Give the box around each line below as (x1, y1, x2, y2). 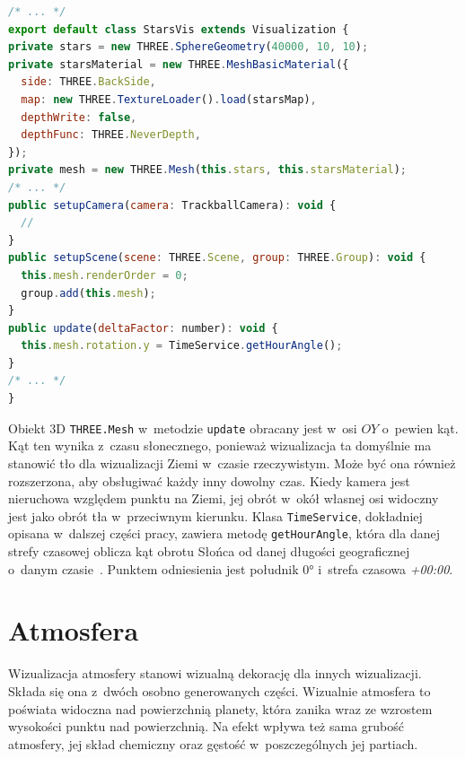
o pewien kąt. (382, 418, 459, 437)
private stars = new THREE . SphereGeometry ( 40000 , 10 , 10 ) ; (8, 40, 369, 54)
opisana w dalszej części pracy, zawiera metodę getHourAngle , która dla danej (8, 524, 440, 543)
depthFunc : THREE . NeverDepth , (21, 128, 201, 142)
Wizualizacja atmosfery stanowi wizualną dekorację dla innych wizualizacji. (8, 664, 422, 683)
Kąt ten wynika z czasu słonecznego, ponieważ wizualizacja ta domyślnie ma (8, 436, 432, 455)
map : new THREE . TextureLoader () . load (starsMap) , (21, 92, 317, 106)
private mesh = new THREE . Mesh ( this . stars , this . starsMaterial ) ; (8, 163, 408, 177)
